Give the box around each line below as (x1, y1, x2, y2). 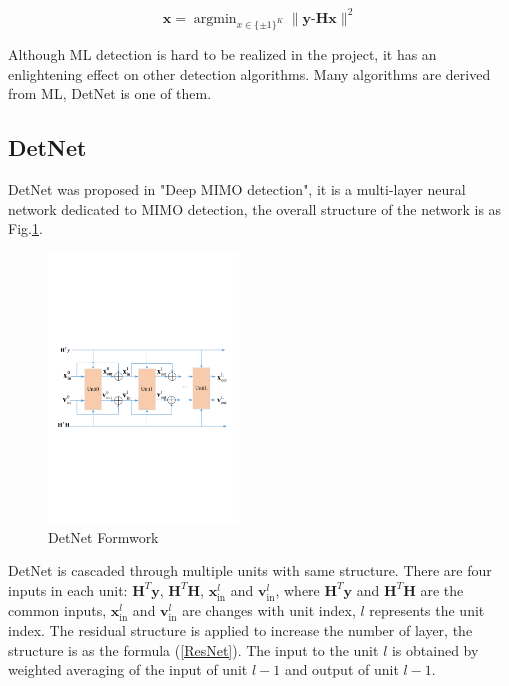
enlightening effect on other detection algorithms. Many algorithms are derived (8, 63, 491, 84)
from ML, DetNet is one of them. (8, 83, 212, 104)
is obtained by (391, 639, 479, 660)
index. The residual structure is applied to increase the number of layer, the (8, 620, 473, 640)
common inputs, (8, 599, 107, 620)
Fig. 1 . (8, 218, 43, 239)
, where (275, 579, 320, 600)
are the (420, 579, 464, 600)
